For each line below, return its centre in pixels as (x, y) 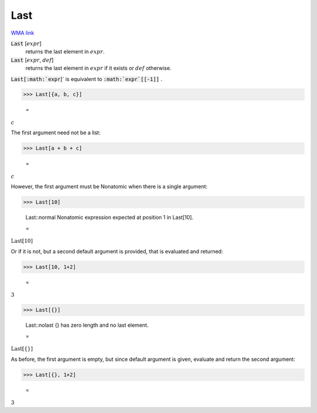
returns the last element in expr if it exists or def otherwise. (98, 68)
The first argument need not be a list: (56, 133)
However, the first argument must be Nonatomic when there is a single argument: (109, 187)
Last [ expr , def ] (32, 60)
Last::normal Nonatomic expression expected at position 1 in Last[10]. (109, 218)
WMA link (23, 33)
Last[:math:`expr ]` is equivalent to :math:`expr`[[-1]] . (87, 79)
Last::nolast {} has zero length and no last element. (87, 325)
